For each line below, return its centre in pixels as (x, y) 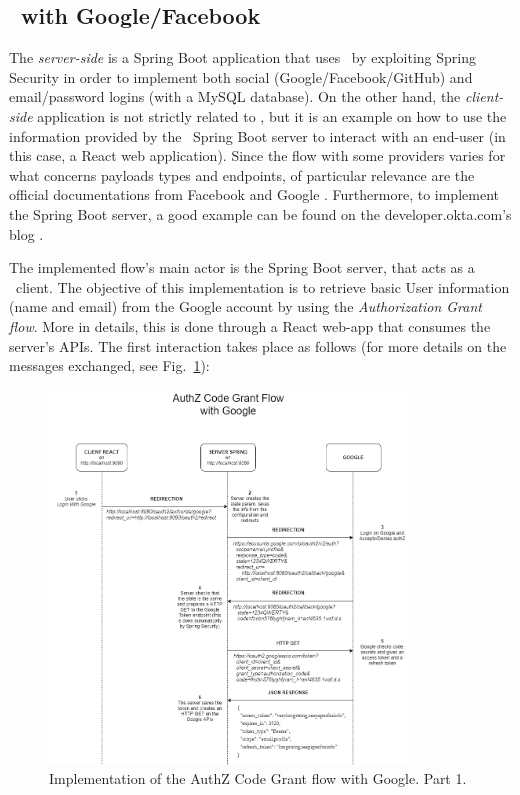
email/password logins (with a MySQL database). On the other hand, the (235, 96)
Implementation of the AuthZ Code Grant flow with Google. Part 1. (258, 778)
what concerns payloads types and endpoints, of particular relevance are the (242, 174)
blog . (26, 233)
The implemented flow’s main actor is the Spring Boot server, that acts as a (242, 267)
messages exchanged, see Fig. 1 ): (109, 365)
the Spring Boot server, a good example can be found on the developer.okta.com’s (260, 213)
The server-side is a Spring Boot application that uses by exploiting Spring (243, 57)
